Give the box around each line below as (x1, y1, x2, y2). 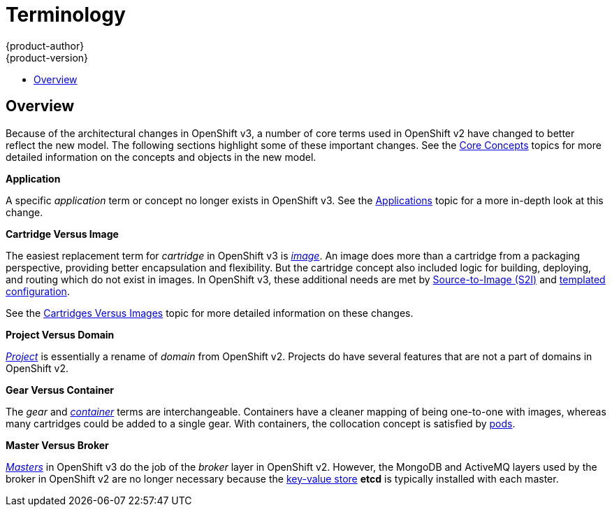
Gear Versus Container (6, 383, 115, 396)
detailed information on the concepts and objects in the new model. (6, 150, 316, 163)
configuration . (6, 285, 70, 297)
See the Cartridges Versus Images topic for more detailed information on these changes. (6, 306, 414, 319)
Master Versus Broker (6, 439, 109, 451)
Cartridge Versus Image (6, 227, 119, 240)
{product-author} (6, 39, 85, 52)
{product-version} (6, 51, 89, 64)
